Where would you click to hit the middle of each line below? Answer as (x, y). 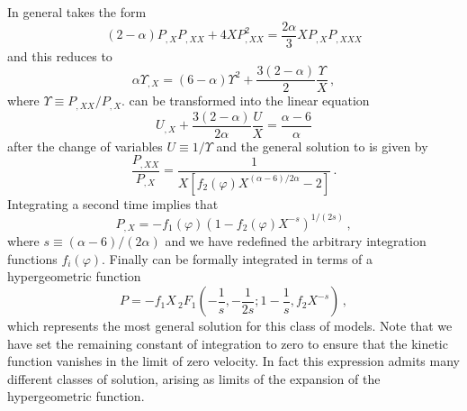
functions (32, 258)
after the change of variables (85, 146)
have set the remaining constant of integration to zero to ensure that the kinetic (228, 343)
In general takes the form (77, 12)
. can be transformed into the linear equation (246, 100)
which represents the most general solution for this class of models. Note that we (230, 326)
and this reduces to (60, 55)
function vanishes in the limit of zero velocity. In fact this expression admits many (233, 361)
